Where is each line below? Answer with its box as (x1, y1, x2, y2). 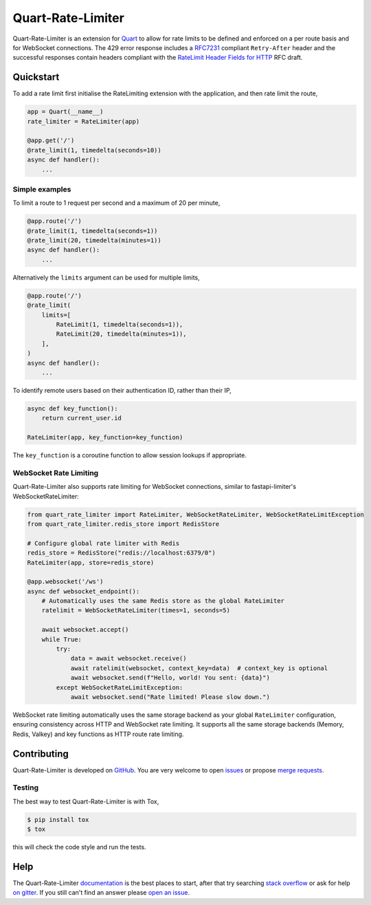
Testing (12, 783, 39, 792)
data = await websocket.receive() (70, 654, 187, 663)
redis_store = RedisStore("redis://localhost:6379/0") (27, 549, 216, 557)
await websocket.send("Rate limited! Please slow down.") (70, 694, 271, 700)
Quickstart (12, 71, 60, 83)
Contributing (12, 748, 69, 759)
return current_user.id (41, 414, 122, 422)
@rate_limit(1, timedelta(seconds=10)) (27, 146, 161, 154)
